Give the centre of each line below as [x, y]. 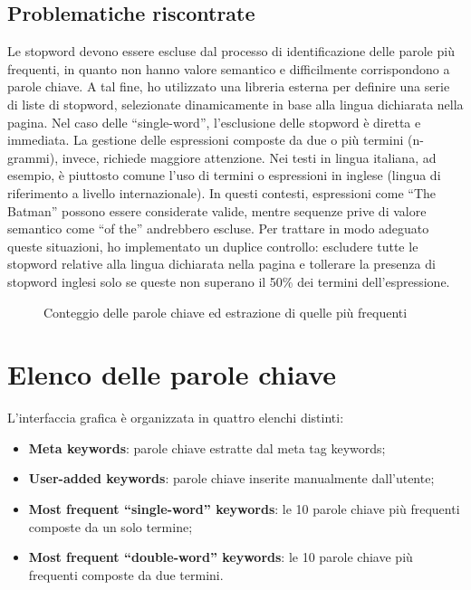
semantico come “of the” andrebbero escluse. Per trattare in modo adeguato [218, 228]
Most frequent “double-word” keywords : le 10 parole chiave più [221, 557]
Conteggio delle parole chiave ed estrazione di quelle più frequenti [226, 312]
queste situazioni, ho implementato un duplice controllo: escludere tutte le [213, 246]
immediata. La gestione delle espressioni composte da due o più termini [206, 140]
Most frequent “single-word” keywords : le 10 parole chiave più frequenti [244, 509]
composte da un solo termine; [111, 526]
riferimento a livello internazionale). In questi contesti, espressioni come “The [222, 192]
